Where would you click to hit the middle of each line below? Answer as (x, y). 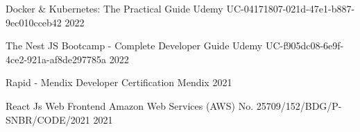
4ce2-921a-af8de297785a (56, 59)
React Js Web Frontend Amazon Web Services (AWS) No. (130, 105)
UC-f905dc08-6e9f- (305, 46)
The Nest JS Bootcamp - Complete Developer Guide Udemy (134, 46)
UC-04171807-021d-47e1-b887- (291, 8)
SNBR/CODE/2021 (48, 119)
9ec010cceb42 (34, 22)
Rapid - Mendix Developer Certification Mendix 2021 (119, 82)
